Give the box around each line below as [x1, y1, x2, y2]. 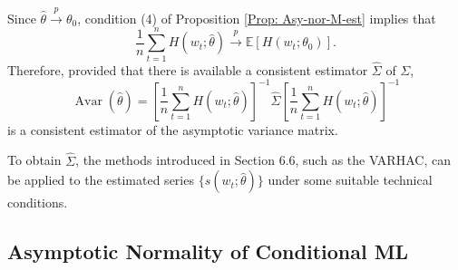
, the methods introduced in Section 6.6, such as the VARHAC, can [75, 150, 451, 169]
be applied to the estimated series [7, 170, 194, 189]
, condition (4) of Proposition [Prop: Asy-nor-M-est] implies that [77, 8, 436, 27]
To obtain [7, 150, 62, 169]
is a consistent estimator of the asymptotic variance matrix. [7, 120, 338, 139]
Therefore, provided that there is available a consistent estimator [7, 60, 368, 79]
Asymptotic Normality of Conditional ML [7, 237, 409, 265]
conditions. [7, 193, 68, 212]
